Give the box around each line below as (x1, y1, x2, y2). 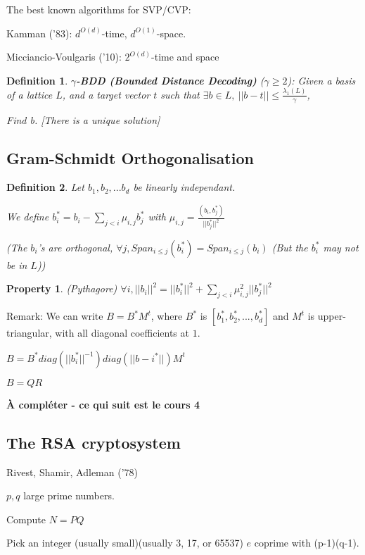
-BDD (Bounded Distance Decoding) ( (76, 73, 264, 87)
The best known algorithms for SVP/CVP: (6, 2, 191, 16)
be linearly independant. (133, 180, 236, 194)
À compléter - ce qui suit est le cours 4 (6, 397, 200, 411)
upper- (317, 308, 346, 323)
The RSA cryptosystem (6, 431, 181, 453)
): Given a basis (287, 73, 356, 87)
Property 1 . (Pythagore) (6, 281, 117, 296)
